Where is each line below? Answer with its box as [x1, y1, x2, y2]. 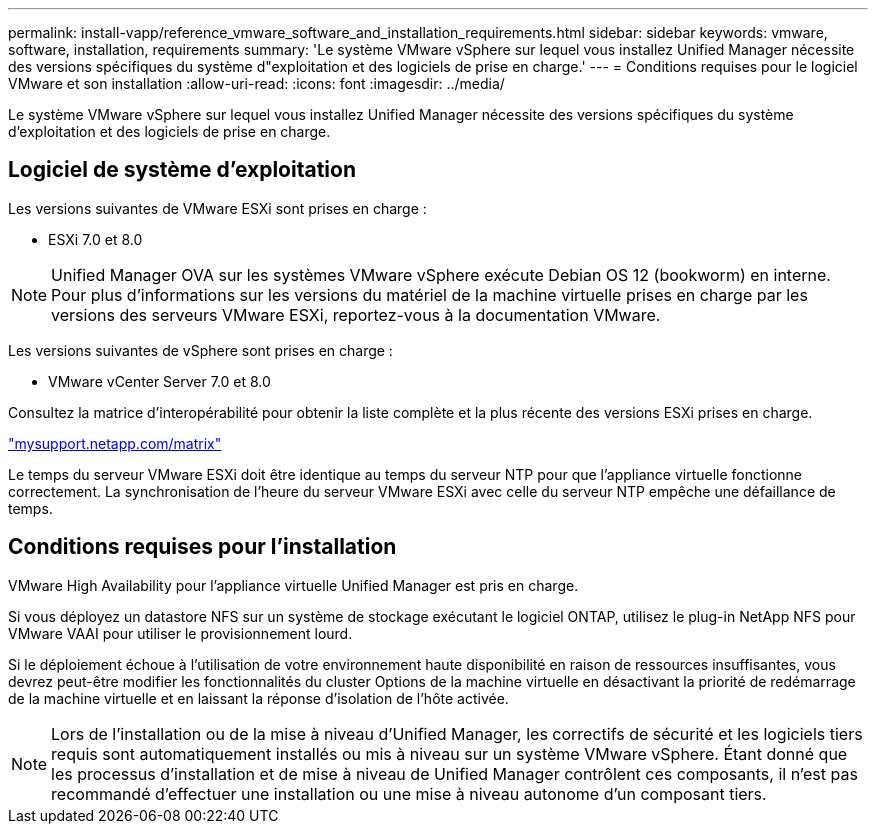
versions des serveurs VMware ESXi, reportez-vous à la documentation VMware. [51, 304, 661, 325]
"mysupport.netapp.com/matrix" [8, 434, 222, 452]
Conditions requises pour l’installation [8, 534, 397, 560]
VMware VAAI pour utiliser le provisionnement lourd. [8, 624, 353, 642]
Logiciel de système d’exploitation [8, 157, 356, 183]
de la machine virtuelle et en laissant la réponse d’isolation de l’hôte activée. [8, 689, 509, 707]
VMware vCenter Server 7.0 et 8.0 [48, 372, 271, 390]
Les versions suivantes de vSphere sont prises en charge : [8, 341, 393, 359]
